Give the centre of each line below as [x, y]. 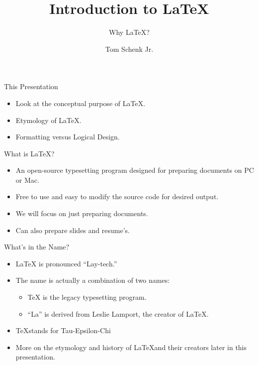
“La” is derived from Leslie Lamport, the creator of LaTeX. [118, 313]
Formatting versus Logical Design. [68, 137]
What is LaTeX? [29, 153]
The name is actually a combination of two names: [93, 280]
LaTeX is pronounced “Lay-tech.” [66, 263]
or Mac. [27, 180]
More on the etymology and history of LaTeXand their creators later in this [131, 347]
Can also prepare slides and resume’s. [73, 230]
